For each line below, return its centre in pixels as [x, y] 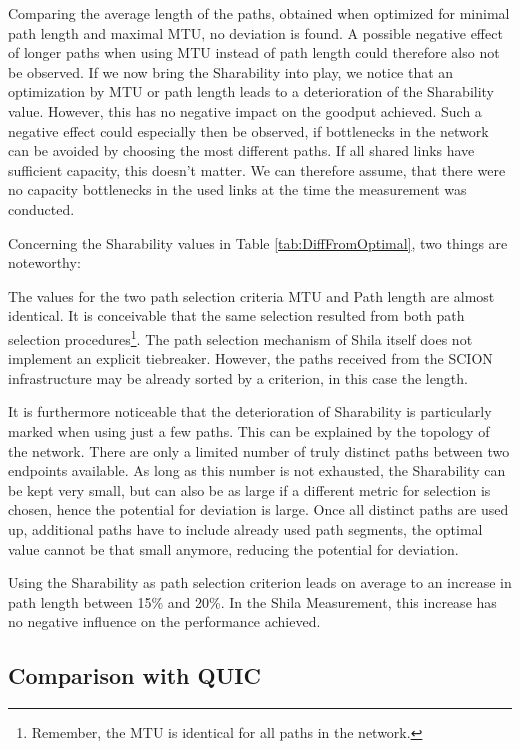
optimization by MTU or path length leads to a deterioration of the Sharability [251, 91]
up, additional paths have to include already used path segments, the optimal [245, 528]
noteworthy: [44, 262]
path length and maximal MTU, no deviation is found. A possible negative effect [255, 32]
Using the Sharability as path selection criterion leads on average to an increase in [260, 582]
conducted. [41, 208]
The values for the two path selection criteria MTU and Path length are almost [251, 295]
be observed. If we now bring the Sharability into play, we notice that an [231, 71]
